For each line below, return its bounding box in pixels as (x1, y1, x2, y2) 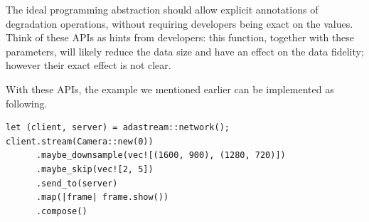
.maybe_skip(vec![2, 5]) (36, 164, 154, 174)
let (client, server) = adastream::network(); (6, 122, 230, 133)
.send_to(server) (36, 178, 118, 189)
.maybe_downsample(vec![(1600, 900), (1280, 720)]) (36, 150, 286, 161)
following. (6, 95, 48, 110)
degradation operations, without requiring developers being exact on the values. (6, 16, 353, 31)
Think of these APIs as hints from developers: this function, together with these (6, 30, 355, 45)
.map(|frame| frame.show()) (36, 192, 169, 203)
